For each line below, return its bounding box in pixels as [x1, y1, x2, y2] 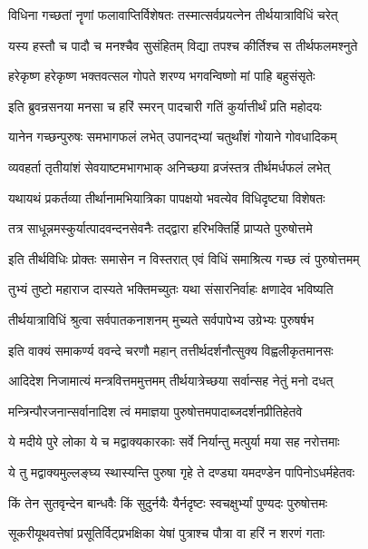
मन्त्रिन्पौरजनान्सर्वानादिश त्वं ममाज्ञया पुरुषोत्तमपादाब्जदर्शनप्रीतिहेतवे [8, 401, 303, 420]
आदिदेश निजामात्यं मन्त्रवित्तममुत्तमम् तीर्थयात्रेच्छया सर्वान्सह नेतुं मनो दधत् [8, 371, 334, 390]
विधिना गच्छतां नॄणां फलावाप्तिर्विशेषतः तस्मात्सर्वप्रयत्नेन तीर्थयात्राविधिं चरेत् [8, 5, 338, 24]
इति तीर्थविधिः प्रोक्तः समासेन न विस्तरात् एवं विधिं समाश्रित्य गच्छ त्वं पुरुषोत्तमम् [8, 249, 360, 268]
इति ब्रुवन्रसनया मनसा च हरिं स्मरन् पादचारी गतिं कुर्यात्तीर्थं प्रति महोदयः [8, 96, 322, 115]
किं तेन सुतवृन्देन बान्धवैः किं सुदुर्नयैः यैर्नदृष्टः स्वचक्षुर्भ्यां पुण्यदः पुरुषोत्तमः [8, 493, 327, 512]
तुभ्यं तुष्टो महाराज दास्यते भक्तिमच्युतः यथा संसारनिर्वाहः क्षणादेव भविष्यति [8, 279, 334, 299]
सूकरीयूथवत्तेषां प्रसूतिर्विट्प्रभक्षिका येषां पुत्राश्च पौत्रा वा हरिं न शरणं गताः [8, 524, 325, 543]
